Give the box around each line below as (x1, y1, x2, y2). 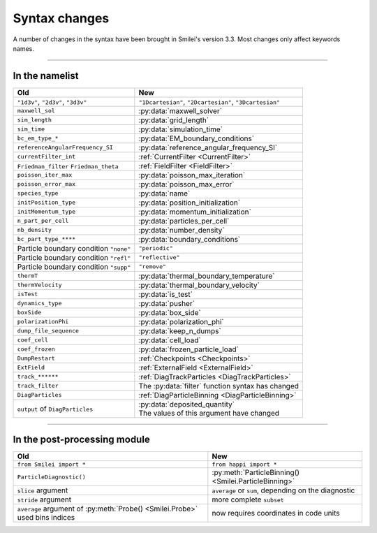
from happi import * (212, 461, 277, 468)
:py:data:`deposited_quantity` (138, 399, 235, 409)
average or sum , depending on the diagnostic (212, 485, 355, 495)
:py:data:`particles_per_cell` (138, 216, 230, 226)
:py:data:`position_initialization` (138, 198, 241, 207)
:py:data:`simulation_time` (138, 124, 223, 134)
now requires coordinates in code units (212, 509, 340, 518)
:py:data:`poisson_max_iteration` (138, 170, 246, 180)
